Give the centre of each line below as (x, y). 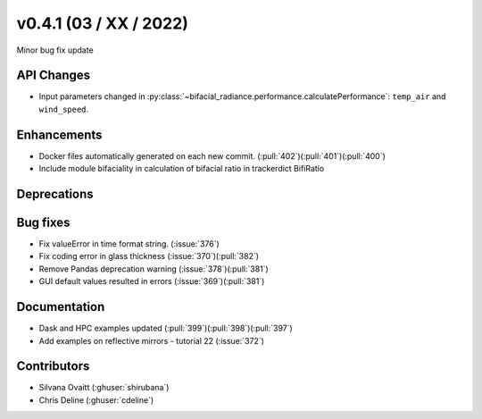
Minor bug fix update (55, 50)
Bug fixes (43, 222)
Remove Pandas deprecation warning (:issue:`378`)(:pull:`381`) (154, 269)
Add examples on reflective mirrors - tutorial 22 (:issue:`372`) (152, 340)
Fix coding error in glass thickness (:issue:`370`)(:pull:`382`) (149, 256)
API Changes (54, 75)
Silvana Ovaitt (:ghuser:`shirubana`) (104, 388)
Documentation (61, 307)
